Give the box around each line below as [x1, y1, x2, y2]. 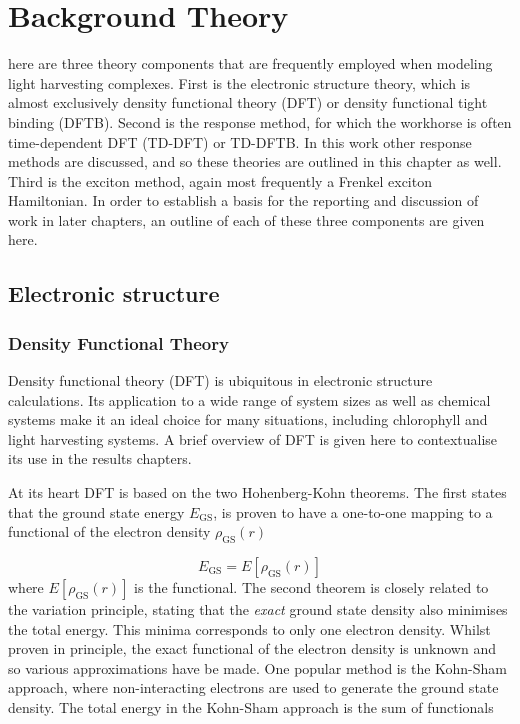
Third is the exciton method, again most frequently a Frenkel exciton [8, 170, 432, 191]
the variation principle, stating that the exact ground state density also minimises [8, 599, 508, 620]
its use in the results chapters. [8, 448, 192, 469]
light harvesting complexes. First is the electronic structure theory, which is [8, 72, 471, 93]
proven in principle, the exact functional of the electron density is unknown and [8, 638, 496, 659]
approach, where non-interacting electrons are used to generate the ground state [8, 677, 499, 698]
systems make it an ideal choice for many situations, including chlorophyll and [8, 409, 488, 430]
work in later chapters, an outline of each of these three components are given [8, 209, 485, 230]
